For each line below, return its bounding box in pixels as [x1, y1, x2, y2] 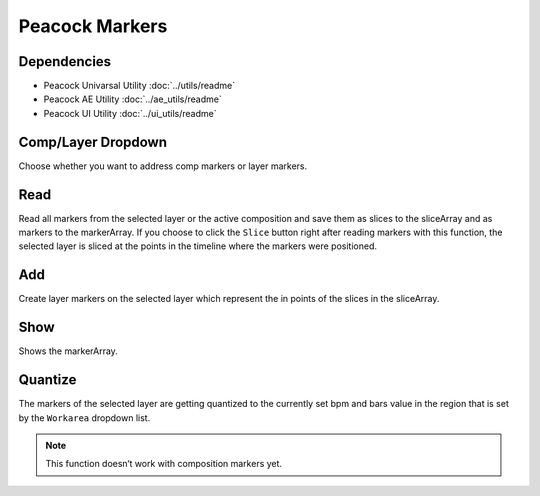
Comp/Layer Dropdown [18, 133, 168, 150]
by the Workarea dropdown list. [18, 411, 151, 424]
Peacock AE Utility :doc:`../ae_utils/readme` [43, 93, 222, 105]
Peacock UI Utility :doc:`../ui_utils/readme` [43, 107, 217, 119]
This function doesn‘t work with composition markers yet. [45, 458, 283, 470]
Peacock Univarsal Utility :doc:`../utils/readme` [43, 80, 235, 92]
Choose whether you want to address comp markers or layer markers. [18, 160, 308, 172]
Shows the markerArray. [18, 345, 119, 357]
